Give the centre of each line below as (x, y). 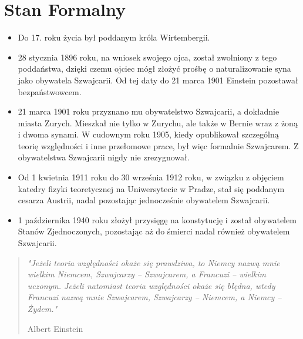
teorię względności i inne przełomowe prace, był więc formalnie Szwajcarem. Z (158, 145)
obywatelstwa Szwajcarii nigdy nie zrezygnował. (104, 157)
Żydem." (42, 308)
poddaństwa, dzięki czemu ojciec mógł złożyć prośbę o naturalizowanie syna (154, 68)
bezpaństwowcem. (50, 91)
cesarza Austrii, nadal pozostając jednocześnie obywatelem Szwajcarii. (144, 200)
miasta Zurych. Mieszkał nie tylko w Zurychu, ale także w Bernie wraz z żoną (158, 122)
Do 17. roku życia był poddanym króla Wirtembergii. (114, 37)
